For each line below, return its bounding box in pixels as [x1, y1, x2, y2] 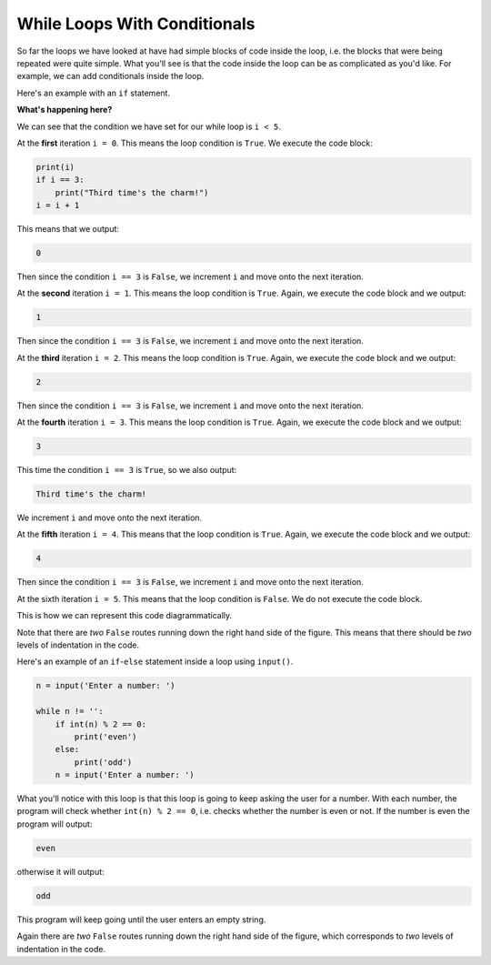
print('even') [74, 731, 137, 741]
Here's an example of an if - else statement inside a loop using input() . [16, 656, 294, 668]
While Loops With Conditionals [16, 14, 256, 34]
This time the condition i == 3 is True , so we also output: [16, 465, 237, 476]
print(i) [35, 162, 75, 172]
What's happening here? [16, 105, 113, 116]
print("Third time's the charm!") [55, 187, 209, 197]
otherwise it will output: [16, 866, 105, 877]
